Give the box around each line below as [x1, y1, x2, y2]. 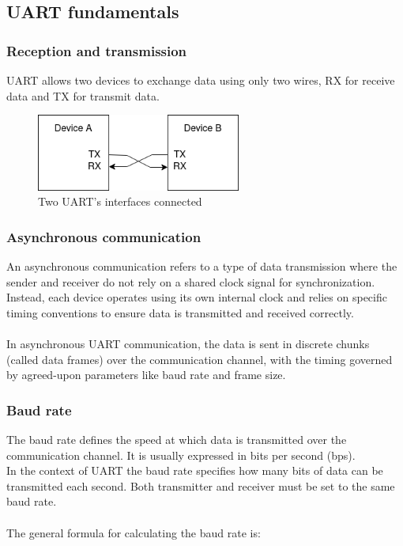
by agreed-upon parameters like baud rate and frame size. [6, 366, 286, 383]
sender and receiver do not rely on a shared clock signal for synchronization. [6, 273, 375, 290]
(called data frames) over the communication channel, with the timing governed [6, 351, 393, 367]
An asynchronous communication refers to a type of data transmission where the [6, 258, 397, 275]
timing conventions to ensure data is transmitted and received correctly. [6, 304, 354, 320]
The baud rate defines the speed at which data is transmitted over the [6, 431, 347, 448]
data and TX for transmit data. [6, 87, 160, 104]
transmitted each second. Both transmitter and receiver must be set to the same [6, 477, 395, 494]
